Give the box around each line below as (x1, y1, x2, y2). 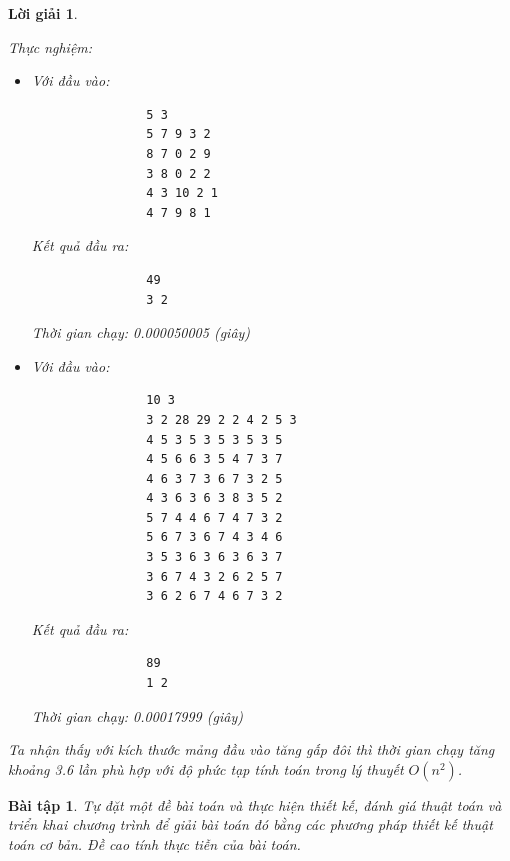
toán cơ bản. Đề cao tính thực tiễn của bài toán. (8, 834, 301, 854)
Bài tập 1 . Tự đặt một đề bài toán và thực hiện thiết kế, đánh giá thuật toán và (8, 794, 502, 815)
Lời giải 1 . (8, 3, 78, 23)
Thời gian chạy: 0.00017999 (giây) (31, 705, 243, 726)
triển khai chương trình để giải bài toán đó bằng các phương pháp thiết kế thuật (8, 814, 493, 835)
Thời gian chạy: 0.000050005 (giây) (31, 322, 251, 343)
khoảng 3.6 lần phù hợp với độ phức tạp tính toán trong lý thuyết (8, 758, 404, 779)
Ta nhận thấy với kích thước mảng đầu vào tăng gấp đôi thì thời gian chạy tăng (8, 739, 495, 760)
